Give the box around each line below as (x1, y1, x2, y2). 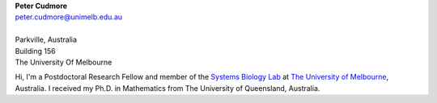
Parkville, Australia (15, 35, 77, 44)
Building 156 (15, 46, 56, 56)
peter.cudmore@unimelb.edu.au (15, 12, 123, 22)
